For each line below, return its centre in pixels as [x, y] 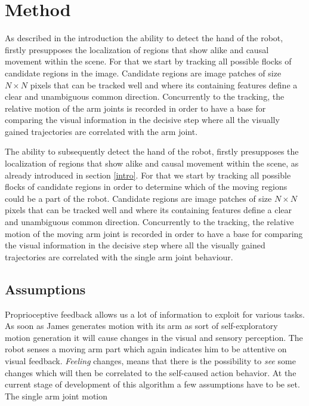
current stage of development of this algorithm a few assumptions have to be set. [152, 384]
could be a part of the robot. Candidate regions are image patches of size [138, 198]
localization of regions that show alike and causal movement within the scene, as [152, 163]
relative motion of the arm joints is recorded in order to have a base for [135, 108]
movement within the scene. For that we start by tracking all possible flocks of [148, 61]
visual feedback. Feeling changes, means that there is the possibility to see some [150, 360]
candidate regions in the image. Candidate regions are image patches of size [143, 73]
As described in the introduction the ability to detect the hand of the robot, [144, 38]
